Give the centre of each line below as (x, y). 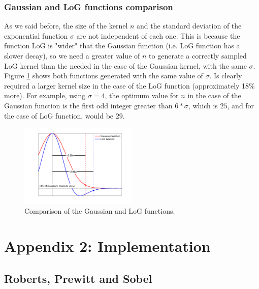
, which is (203, 105)
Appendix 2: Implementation (107, 246)
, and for (241, 105)
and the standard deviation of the (189, 26)
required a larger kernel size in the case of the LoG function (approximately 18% (129, 85)
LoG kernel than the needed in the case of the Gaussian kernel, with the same (125, 65)
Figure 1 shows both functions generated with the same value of (104, 76)
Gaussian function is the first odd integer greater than (88, 105)
